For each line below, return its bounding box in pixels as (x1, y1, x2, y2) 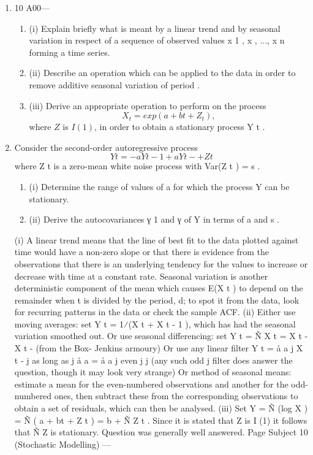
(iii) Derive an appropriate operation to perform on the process (29, 99, 266, 112)
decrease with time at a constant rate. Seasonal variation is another (14, 269, 268, 282)
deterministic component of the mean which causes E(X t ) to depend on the (14, 281, 303, 294)
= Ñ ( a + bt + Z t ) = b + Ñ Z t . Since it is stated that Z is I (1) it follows (14, 413, 307, 426)
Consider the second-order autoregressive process (14, 140, 198, 153)
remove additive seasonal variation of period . (29, 78, 200, 91)
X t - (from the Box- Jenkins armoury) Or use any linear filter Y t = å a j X (14, 342, 303, 354)
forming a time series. (29, 45, 110, 58)
